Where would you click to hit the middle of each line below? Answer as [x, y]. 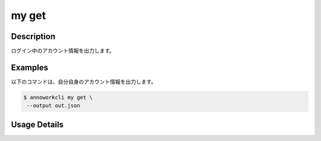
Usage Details [37, 124]
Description [33, 36]
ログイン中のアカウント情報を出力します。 [63, 51]
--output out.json [53, 106]
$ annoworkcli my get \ [58, 97]
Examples [30, 67]
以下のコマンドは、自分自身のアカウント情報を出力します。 [84, 81]
